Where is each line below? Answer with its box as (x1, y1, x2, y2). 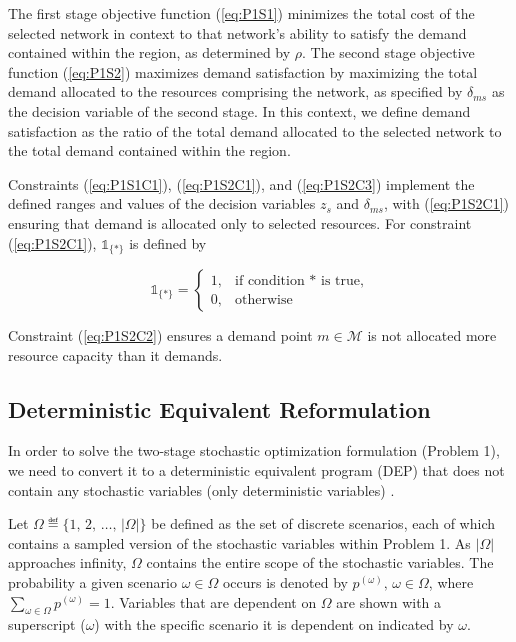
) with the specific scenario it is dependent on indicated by (94, 614, 454, 635)
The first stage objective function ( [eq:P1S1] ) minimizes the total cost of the (8, 3, 475, 23)
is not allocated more (367, 324, 497, 345)
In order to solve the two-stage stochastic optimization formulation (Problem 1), (8, 440, 500, 461)
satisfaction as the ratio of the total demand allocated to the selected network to (8, 120, 502, 141)
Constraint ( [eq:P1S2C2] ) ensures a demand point (8, 324, 313, 345)
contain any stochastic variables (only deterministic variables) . (8, 479, 395, 500)
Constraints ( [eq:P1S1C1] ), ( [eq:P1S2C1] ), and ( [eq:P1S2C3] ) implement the (8, 173, 475, 194)
